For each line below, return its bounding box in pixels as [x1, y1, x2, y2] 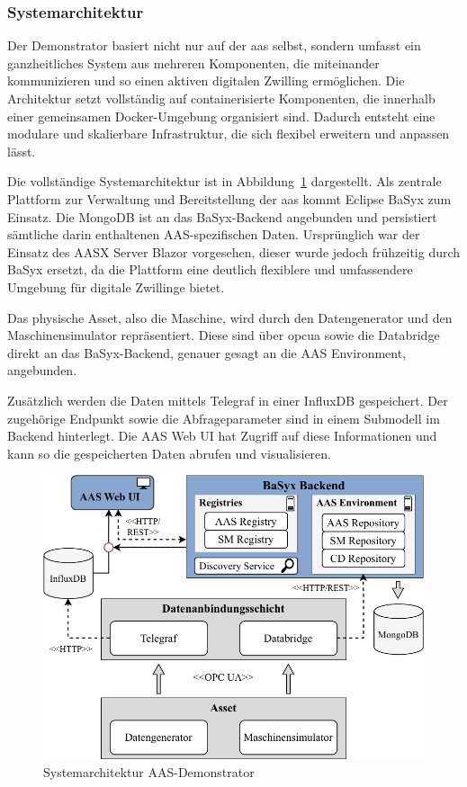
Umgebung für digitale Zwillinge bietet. [7, 277, 225, 296]
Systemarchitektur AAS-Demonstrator [43, 763, 255, 782]
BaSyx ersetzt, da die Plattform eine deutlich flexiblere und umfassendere [7, 260, 413, 279]
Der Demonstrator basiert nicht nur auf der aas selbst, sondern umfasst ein [7, 36, 421, 55]
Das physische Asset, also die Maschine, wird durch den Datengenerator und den [7, 308, 453, 326]
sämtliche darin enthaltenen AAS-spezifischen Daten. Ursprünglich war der [7, 225, 420, 244]
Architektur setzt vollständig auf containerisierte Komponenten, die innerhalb [7, 89, 436, 107]
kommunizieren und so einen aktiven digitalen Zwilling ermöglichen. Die [7, 71, 405, 90]
